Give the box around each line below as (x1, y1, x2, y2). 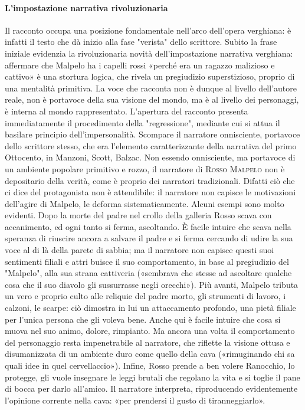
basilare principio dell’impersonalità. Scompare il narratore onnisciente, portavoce (5, 128, 300, 140)
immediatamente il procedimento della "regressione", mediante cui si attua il (5, 116, 280, 129)
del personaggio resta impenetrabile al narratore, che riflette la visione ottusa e (5, 336, 290, 348)
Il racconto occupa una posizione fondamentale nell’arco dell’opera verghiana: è (5, 24, 291, 36)
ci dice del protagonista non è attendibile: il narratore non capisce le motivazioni (5, 186, 296, 198)
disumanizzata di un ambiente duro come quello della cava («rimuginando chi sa (5, 347, 295, 360)
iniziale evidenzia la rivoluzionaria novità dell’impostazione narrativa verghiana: (5, 47, 293, 59)
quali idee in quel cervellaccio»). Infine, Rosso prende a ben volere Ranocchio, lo (5, 359, 295, 372)
